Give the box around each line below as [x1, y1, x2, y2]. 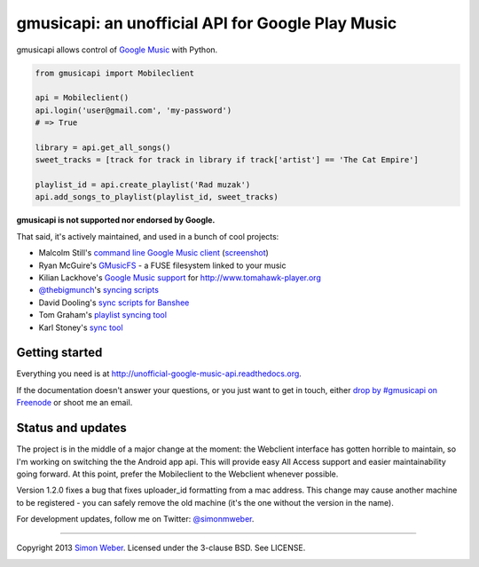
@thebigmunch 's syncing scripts [38, 285, 160, 295]
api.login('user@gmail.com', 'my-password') [35, 105, 232, 115]
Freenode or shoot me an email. [16, 398, 133, 408]
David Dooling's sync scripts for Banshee [38, 297, 190, 308]
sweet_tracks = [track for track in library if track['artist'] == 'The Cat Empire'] [35, 155, 419, 165]
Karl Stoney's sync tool [38, 322, 123, 333]
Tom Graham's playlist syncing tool [38, 310, 168, 320]
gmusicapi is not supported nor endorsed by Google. [16, 215, 216, 225]
